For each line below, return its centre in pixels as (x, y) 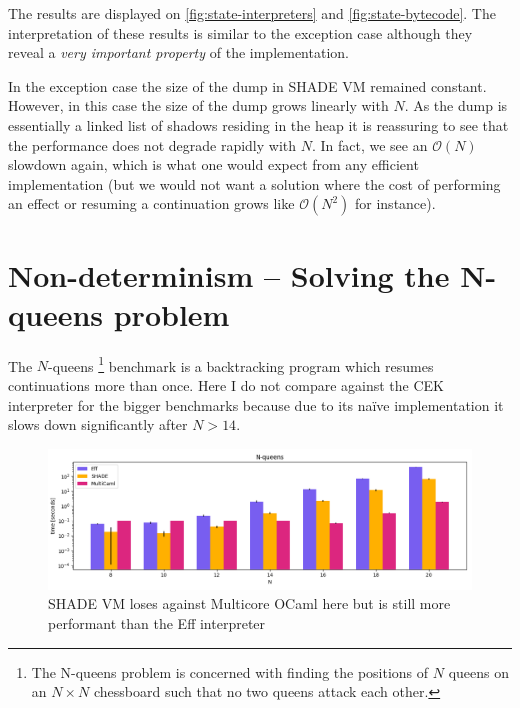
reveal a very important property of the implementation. (178, 52)
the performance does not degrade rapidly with (152, 144)
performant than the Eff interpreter (157, 623)
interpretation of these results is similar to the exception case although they (240, 32)
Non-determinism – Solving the (229, 274)
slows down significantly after (98, 424)
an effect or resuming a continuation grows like (151, 203)
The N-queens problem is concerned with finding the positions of (230, 671)
